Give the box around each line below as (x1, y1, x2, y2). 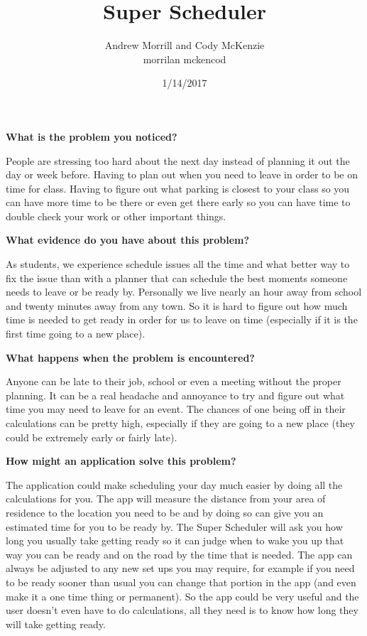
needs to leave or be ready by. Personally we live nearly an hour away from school (6, 284, 362, 299)
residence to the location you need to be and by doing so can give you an (6, 505, 324, 519)
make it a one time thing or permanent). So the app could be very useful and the (6, 588, 359, 603)
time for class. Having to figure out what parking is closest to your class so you (6, 180, 350, 195)
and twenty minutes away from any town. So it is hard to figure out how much (6, 298, 348, 313)
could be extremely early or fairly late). (6, 429, 177, 444)
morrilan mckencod (143, 51, 226, 66)
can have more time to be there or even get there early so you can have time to (6, 195, 351, 210)
